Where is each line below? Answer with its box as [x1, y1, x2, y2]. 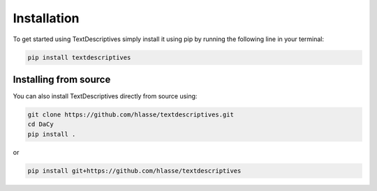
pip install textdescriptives [27, 53, 131, 61]
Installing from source [13, 73, 111, 85]
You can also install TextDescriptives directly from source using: [13, 92, 198, 100]
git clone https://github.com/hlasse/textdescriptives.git [27, 111, 234, 119]
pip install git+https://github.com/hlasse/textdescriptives [27, 167, 242, 174]
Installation [13, 10, 80, 26]
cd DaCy [27, 121, 54, 128]
